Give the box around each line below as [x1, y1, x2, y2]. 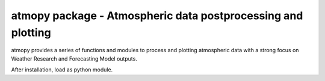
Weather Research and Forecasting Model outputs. [11, 55, 138, 62]
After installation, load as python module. [11, 66, 113, 73]
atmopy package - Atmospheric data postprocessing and [11, 9, 303, 22]
